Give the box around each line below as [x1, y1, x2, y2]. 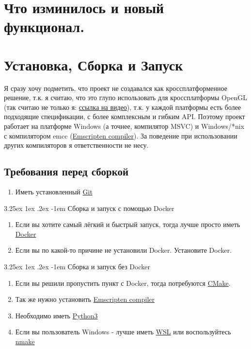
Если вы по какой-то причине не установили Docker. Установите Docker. [15, 245, 232, 255]
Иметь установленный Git [15, 187, 93, 197]
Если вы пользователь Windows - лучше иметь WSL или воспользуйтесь [15, 327, 231, 337]
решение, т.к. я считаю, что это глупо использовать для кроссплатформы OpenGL [4, 92, 247, 103]
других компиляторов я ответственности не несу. [4, 140, 149, 150]
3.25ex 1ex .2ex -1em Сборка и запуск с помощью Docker [4, 203, 174, 213]
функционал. [4, 17, 85, 36]
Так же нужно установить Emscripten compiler [15, 294, 155, 304]
